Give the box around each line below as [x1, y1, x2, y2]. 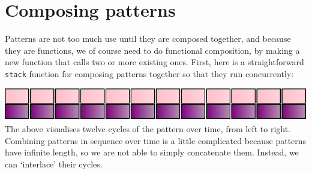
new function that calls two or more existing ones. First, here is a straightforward [5, 56, 304, 68]
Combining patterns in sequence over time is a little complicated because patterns [5, 134, 307, 146]
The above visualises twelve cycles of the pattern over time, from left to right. [5, 122, 291, 135]
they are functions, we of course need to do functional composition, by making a [5, 44, 300, 56]
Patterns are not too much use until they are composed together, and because [5, 32, 291, 45]
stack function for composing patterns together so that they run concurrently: [5, 67, 294, 80]
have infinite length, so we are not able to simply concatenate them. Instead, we [5, 146, 299, 158]
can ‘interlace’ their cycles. [5, 157, 103, 170]
